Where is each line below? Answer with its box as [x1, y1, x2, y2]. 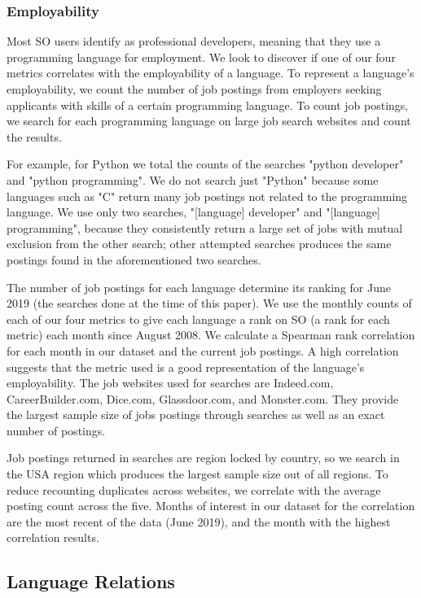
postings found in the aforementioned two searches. [7, 251, 261, 268]
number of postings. [7, 421, 106, 439]
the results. [7, 128, 62, 145]
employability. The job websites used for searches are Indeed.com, [7, 374, 334, 391]
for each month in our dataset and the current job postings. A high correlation [7, 342, 399, 359]
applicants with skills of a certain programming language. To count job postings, [7, 96, 409, 113]
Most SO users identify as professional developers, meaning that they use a [7, 33, 381, 50]
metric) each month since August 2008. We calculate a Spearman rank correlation [7, 326, 415, 343]
